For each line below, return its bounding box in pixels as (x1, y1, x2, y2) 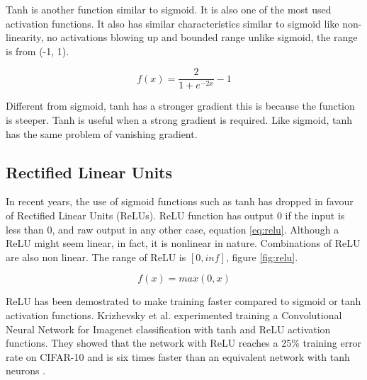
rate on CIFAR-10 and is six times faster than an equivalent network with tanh (6, 349, 350, 364)
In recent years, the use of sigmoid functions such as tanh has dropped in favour (6, 194, 354, 209)
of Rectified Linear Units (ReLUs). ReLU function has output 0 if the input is (6, 208, 345, 223)
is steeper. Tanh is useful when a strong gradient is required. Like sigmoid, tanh (6, 113, 352, 127)
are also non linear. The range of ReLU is (6, 249, 186, 264)
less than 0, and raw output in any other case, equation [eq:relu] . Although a (6, 221, 339, 236)
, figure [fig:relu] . (225, 249, 298, 264)
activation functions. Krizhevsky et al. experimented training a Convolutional (6, 307, 342, 322)
